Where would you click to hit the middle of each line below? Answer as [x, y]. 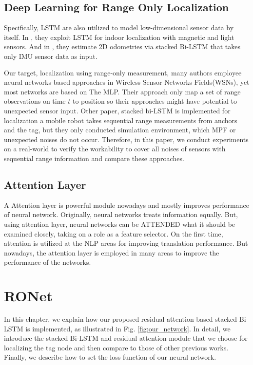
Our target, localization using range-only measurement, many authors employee [123, 72]
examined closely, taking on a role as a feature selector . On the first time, [114, 233]
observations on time [35, 101]
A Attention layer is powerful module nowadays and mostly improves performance [126, 205]
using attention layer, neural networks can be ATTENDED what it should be [120, 224]
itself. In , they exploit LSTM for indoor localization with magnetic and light [119, 37]
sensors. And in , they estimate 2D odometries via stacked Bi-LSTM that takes [122, 46]
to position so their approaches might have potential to [155, 101]
